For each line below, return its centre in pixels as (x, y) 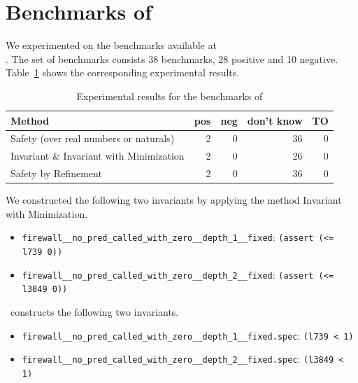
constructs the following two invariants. (94, 311)
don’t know (275, 120)
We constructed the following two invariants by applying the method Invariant (174, 200)
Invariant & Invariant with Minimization (98, 156)
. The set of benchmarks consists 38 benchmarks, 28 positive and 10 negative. (172, 58)
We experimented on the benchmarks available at (111, 45)
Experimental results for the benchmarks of (170, 96)
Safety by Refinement (56, 173)
